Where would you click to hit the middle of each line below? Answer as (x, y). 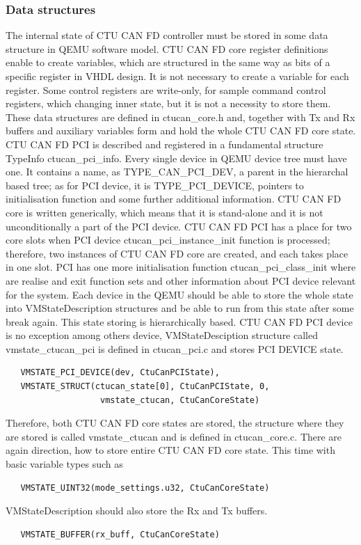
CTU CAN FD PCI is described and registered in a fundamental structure (165, 144)
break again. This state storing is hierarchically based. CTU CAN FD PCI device (179, 321)
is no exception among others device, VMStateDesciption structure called (162, 335)
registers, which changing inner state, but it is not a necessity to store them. (168, 103)
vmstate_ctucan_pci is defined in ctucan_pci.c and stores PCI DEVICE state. (175, 348)
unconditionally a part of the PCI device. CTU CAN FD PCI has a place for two (179, 226)
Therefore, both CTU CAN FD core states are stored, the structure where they (175, 423)
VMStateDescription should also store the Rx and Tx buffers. (137, 511)
